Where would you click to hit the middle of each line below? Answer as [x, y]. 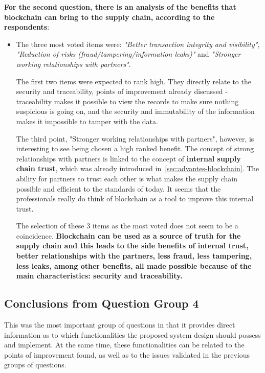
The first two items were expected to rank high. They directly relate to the [134, 81]
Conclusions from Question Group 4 [102, 303]
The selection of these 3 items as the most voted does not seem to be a [127, 226]
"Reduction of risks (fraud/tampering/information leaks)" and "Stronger [128, 54]
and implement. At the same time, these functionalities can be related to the [124, 345]
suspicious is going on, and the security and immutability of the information [135, 111]
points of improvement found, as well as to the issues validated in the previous [127, 354]
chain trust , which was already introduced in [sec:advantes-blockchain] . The [138, 168]
